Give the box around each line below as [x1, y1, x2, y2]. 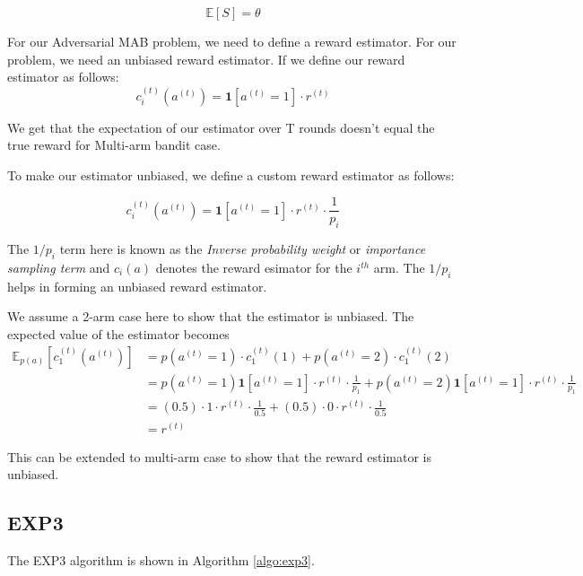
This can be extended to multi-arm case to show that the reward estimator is [7, 447, 431, 466]
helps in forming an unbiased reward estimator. [7, 276, 267, 295]
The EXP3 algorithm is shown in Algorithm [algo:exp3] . [7, 551, 315, 570]
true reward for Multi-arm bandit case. [7, 135, 221, 154]
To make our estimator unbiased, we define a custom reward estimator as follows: [7, 165, 455, 184]
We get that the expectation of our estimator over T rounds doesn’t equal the [7, 118, 435, 136]
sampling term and [7, 258, 110, 277]
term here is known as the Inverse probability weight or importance [59, 240, 426, 258]
